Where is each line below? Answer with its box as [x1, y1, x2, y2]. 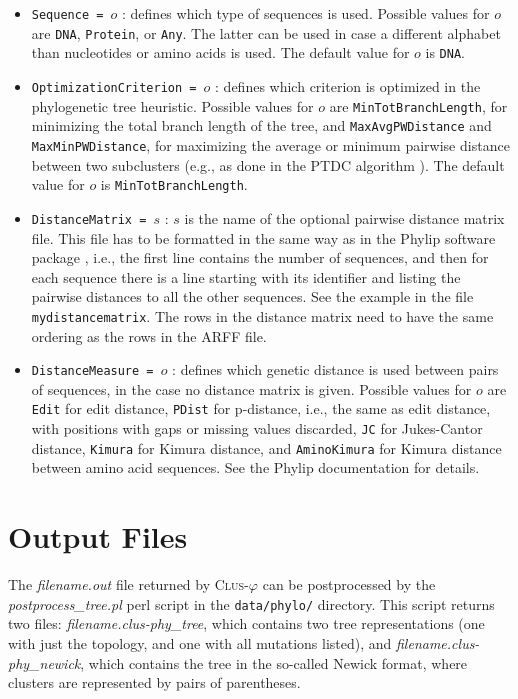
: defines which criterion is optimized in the [215, 75, 481, 96]
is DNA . [425, 42, 465, 63]
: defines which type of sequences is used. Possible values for [122, 3, 490, 23]
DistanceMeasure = [31, 364, 154, 379]
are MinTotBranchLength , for [329, 95, 508, 116]
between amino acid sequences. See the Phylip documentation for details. [31, 457, 480, 478]
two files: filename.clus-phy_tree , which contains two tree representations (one [8, 613, 485, 634]
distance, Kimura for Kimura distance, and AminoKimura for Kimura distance [31, 437, 502, 458]
